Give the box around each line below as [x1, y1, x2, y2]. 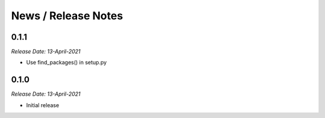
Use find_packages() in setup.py [26, 59, 107, 66]
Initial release [26, 101, 60, 108]
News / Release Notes [11, 9, 123, 22]
